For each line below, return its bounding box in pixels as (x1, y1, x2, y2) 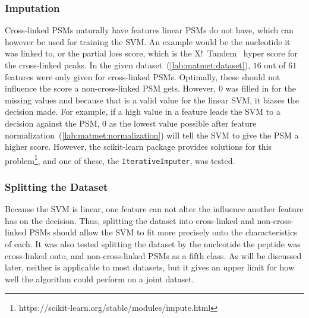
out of (264, 59, 286, 71)
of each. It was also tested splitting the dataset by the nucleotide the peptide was (5, 238, 301, 250)
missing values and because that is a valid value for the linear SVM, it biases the (5, 93, 299, 106)
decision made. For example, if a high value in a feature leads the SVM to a (5, 105, 280, 118)
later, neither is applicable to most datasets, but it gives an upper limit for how (5, 261, 295, 273)
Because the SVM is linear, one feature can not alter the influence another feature (5, 203, 304, 215)
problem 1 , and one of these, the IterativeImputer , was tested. (5, 152, 235, 166)
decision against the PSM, (5, 117, 100, 129)
